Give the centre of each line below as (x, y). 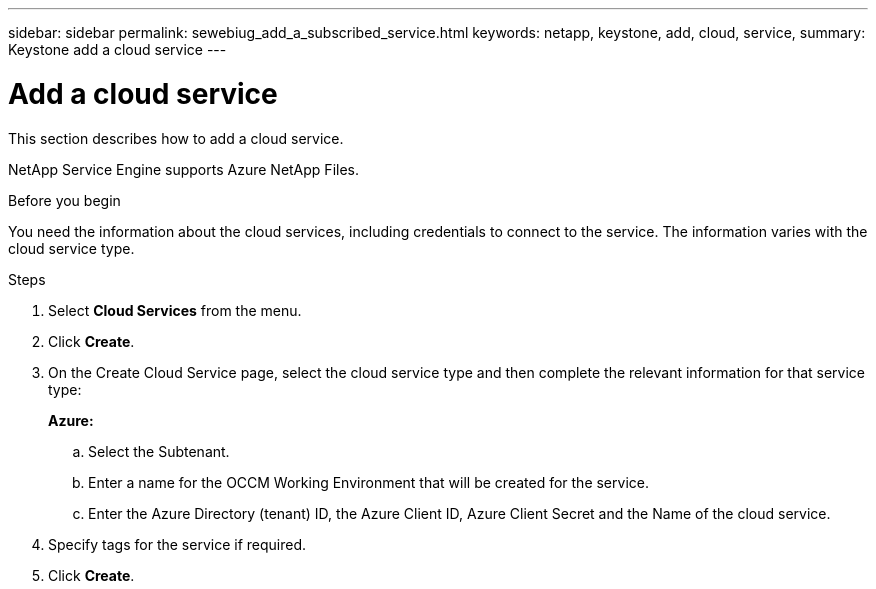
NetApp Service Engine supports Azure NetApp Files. (183, 169)
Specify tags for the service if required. (177, 544)
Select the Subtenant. (159, 451)
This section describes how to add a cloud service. (176, 138)
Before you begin (64, 200)
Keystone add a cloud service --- (117, 49)
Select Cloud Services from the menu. (175, 310)
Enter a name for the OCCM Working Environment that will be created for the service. (368, 482)
